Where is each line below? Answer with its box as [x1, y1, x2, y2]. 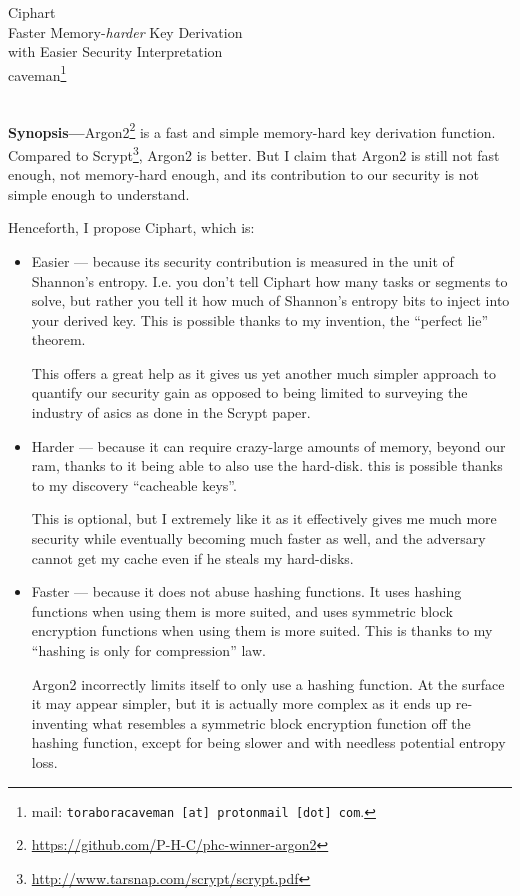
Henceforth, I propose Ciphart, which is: [8, 217, 255, 238]
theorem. [31, 329, 86, 350]
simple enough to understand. [8, 183, 190, 204]
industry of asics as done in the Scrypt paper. [31, 402, 311, 423]
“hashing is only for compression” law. [31, 640, 266, 660]
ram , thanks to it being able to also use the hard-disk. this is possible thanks [31, 455, 503, 476]
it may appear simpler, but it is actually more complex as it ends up [31, 693, 452, 714]
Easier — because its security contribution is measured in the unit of [31, 250, 454, 271]
